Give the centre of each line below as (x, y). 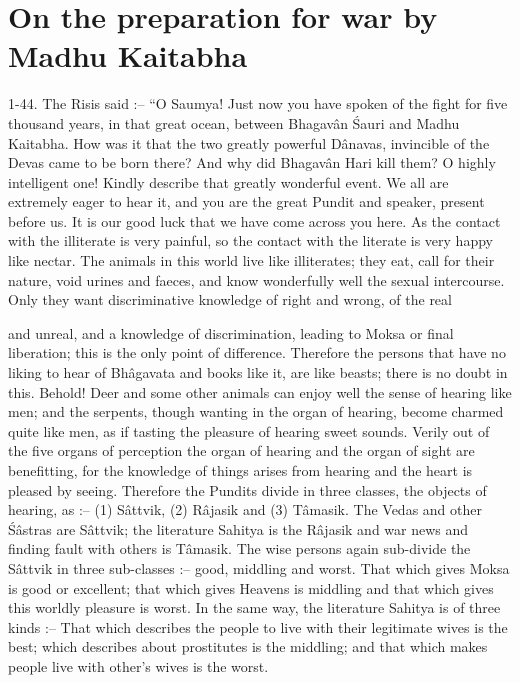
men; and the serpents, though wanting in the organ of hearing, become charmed (256, 411)
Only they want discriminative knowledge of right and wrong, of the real (230, 299)
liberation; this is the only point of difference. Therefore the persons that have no (257, 352)
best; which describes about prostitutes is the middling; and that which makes (248, 646)
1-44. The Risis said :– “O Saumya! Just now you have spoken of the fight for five (258, 103)
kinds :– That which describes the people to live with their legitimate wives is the (258, 626)
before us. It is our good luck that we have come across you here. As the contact (254, 220)
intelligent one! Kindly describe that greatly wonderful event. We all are (228, 181)
